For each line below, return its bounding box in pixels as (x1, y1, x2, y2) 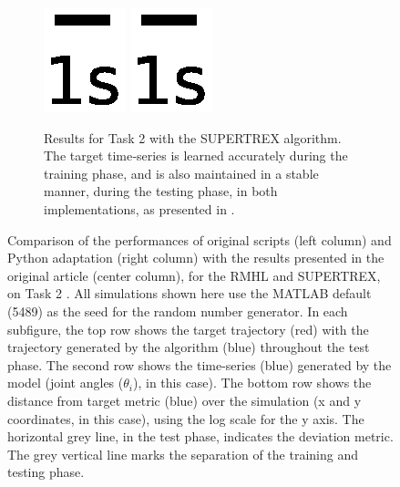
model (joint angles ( (7, 373, 124, 392)
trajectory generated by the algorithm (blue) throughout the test (7, 337, 370, 357)
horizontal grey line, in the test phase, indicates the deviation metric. (7, 427, 394, 446)
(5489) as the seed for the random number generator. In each (7, 301, 348, 320)
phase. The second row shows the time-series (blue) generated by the (7, 355, 392, 374)
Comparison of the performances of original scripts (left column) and (7, 230, 392, 249)
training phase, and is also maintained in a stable (44, 163, 319, 182)
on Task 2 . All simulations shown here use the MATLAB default (7, 284, 372, 303)
